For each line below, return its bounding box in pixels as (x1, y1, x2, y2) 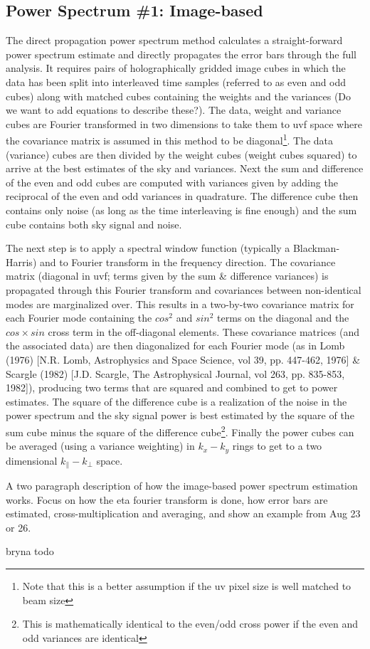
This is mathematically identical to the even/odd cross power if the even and (22, 616, 359, 631)
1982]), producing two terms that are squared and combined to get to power (6, 380, 338, 395)
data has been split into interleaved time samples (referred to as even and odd (6, 74, 347, 89)
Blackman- (292, 241, 340, 255)
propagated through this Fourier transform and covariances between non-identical (6, 282, 361, 297)
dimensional (6, 453, 58, 468)
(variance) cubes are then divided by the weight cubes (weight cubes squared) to (6, 147, 357, 162)
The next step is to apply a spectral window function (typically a (6, 241, 290, 255)
